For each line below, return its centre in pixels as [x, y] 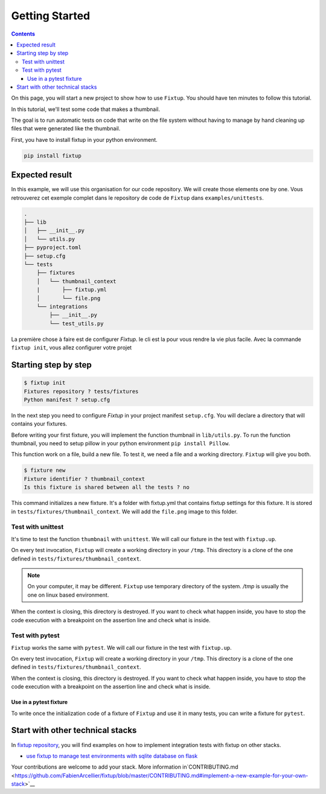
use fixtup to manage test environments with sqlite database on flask [112, 756]
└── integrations [62, 307]
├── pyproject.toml [53, 248]
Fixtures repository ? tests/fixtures [81, 391]
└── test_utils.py [76, 323]
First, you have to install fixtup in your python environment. [85, 139]
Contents [23, 34]
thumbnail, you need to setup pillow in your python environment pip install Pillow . [121, 443]
